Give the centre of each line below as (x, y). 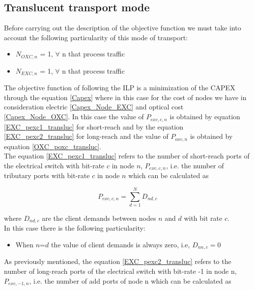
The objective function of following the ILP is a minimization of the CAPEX (120, 88)
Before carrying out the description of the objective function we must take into (123, 28)
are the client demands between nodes (99, 218)
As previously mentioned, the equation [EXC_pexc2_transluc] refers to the (118, 261)
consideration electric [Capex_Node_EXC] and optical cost (94, 107)
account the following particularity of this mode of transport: (96, 37)
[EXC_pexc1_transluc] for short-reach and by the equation (94, 126)
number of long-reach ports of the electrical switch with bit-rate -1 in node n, (120, 271)
